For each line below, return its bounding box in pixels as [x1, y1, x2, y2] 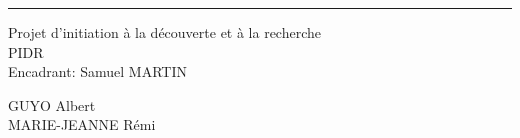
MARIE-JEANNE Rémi [8, 114, 156, 135]
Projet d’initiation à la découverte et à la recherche [8, 22, 322, 42]
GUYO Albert [8, 94, 96, 115]
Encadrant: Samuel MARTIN [8, 61, 187, 82]
